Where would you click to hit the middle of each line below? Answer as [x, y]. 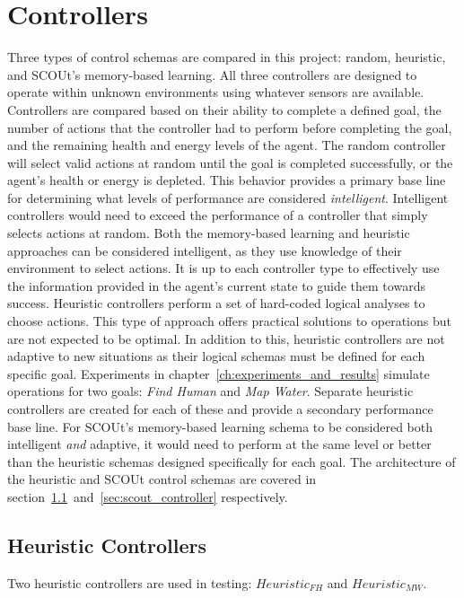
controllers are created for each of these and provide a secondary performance [220, 409]
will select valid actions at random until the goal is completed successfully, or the [230, 162]
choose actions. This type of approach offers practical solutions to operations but [229, 321]
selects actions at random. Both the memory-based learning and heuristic [209, 233]
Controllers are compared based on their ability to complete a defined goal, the [224, 109]
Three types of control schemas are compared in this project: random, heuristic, [227, 57]
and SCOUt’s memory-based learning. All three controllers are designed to [212, 74]
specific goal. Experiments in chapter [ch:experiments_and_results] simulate [219, 373]
